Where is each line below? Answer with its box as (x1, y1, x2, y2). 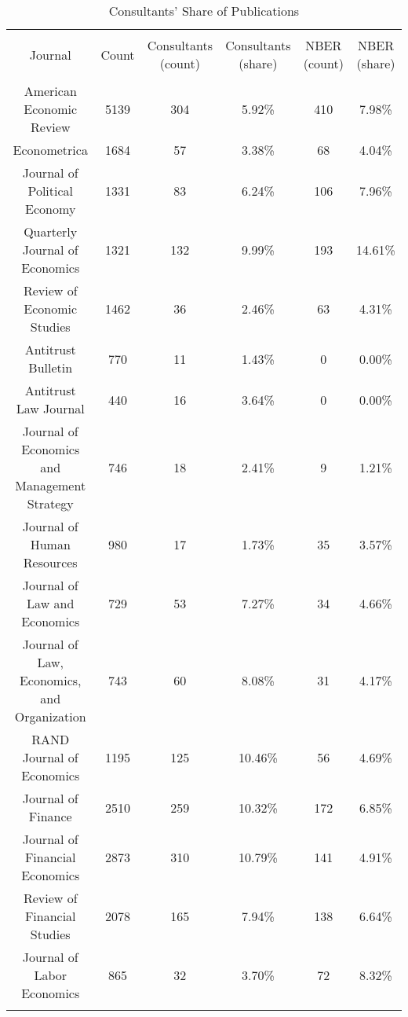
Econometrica (13, 141, 88, 159)
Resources (23, 553, 78, 571)
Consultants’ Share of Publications (108, 2, 300, 20)
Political (27, 182, 74, 200)
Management (15, 476, 86, 494)
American (24, 82, 77, 100)
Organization (14, 707, 86, 725)
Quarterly (24, 222, 78, 240)
